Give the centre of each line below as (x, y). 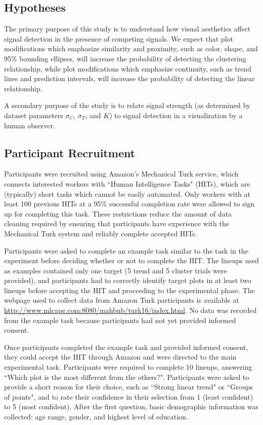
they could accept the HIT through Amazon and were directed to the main (120, 357)
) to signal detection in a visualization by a (176, 115)
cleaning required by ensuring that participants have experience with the (117, 223)
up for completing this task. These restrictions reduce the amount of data (118, 213)
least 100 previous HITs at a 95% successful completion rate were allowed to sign (129, 204)
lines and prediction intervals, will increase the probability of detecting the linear (129, 78)
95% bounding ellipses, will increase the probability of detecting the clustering (125, 58)
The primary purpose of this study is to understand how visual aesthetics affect (127, 29)
